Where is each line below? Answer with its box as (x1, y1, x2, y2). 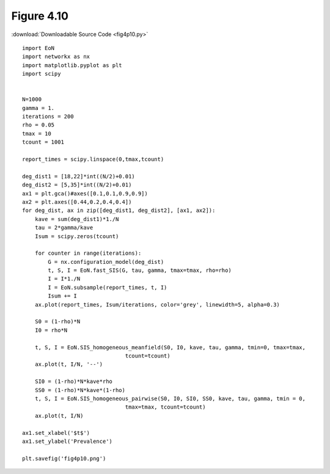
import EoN (22, 45, 55, 51)
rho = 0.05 (22, 122, 55, 128)
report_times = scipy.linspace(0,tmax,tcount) (22, 156, 164, 163)
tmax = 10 (22, 130, 51, 137)
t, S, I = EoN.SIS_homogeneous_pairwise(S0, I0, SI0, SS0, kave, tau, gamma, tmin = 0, (34, 395, 306, 402)
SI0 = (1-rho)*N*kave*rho (34, 378, 113, 385)
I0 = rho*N (34, 327, 68, 334)
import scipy (22, 70, 61, 78)
